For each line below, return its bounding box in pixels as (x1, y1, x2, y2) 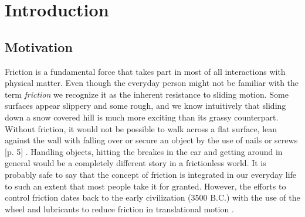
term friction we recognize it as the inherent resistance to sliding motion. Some (5, 88, 289, 100)
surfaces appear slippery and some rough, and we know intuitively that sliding (5, 99, 286, 112)
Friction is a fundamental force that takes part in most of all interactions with (5, 65, 286, 77)
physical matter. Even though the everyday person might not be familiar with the (5, 77, 299, 89)
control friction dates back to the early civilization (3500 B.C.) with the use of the (5, 191, 300, 204)
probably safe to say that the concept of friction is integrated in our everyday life (5, 168, 297, 180)
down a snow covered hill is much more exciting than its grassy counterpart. (5, 111, 279, 123)
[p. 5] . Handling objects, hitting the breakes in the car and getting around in (5, 145, 283, 157)
